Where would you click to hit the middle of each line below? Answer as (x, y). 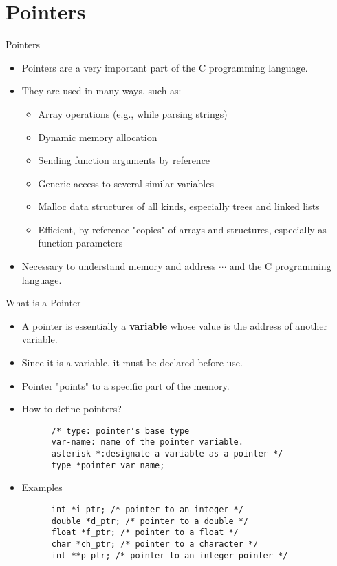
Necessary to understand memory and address (119, 266)
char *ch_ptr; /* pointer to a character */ (155, 544)
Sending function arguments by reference (124, 160)
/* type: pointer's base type (120, 431)
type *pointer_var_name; (108, 465)
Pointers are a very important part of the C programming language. (165, 67)
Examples (42, 487)
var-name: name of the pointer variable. (147, 442)
